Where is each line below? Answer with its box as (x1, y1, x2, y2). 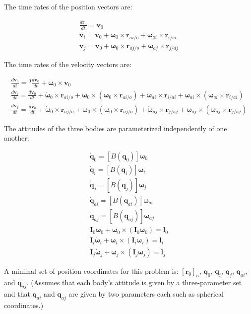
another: (4, 133, 29, 143)
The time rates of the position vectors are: (4, 1, 132, 11)
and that (4, 289, 30, 299)
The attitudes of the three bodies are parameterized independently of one (4, 123, 227, 133)
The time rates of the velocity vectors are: (4, 59, 131, 70)
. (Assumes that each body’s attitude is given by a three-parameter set (26, 277, 242, 288)
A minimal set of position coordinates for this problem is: (4, 266, 179, 276)
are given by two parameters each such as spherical (68, 289, 224, 299)
